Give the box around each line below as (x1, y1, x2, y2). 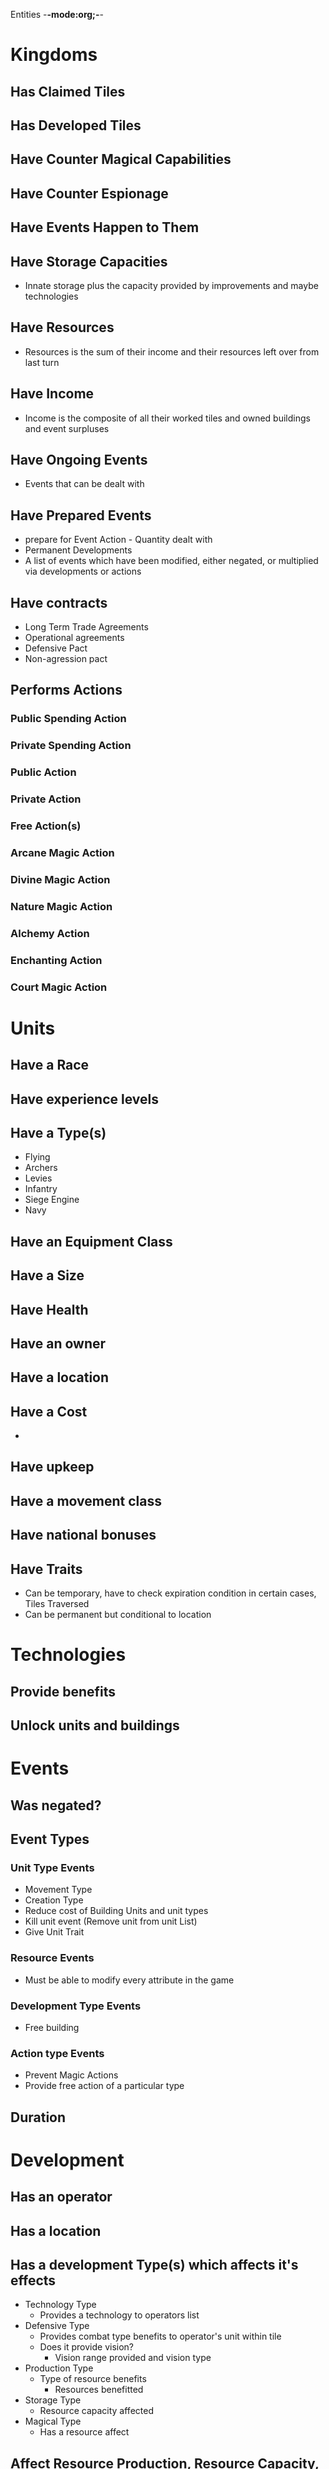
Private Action (10, 792, 82, 806)
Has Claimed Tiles (10, 83, 126, 100)
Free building (24, 2021, 80, 2033)
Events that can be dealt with (24, 478, 145, 490)
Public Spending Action (10, 712, 127, 726)
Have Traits (10, 1560, 83, 1578)
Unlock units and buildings (10, 1717, 180, 1734)
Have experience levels (10, 1090, 159, 1108)
